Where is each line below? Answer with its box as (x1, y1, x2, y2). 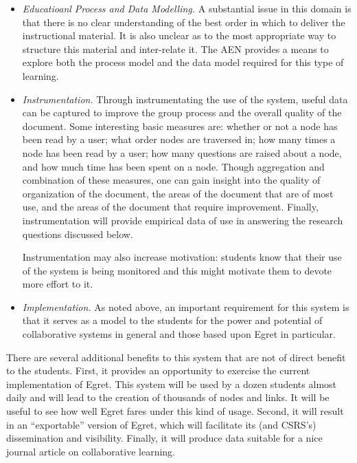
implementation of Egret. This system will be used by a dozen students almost (6, 376, 337, 391)
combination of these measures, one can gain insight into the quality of (22, 173, 321, 187)
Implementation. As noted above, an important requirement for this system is (22, 299, 349, 314)
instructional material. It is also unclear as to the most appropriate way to (22, 28, 336, 43)
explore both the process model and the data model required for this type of (22, 55, 344, 69)
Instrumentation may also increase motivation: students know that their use (22, 250, 342, 264)
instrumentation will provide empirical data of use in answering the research (22, 213, 343, 227)
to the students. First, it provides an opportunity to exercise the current (6, 363, 310, 378)
